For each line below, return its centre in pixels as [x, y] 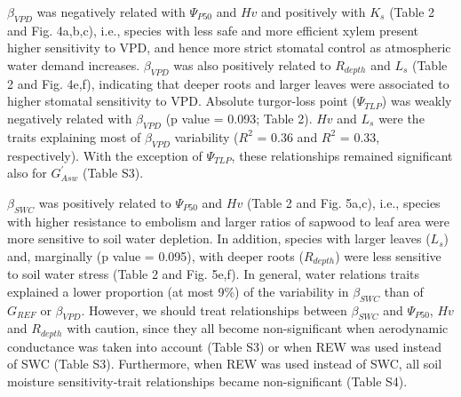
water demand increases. [74, 64]
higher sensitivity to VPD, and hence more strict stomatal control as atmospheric [229, 48]
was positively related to [105, 202]
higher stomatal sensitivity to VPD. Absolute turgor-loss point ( [182, 101]
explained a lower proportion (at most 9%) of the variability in [178, 291]
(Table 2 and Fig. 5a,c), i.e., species [343, 202]
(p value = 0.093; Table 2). [239, 118]
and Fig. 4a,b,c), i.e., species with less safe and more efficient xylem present [213, 30]
